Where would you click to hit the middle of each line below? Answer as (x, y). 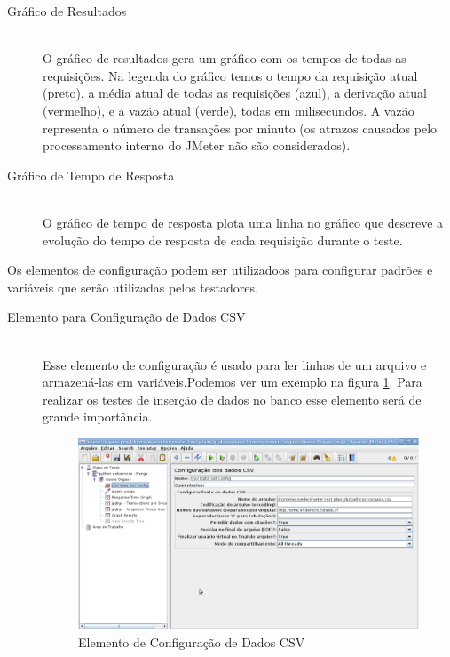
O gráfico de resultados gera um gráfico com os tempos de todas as (225, 58)
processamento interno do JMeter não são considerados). (197, 145)
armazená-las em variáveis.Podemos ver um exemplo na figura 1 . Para (233, 382)
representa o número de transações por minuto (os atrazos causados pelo (240, 128)
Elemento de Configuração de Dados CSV (192, 641)
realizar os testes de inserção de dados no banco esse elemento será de (232, 399)
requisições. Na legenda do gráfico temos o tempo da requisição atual (230, 75)
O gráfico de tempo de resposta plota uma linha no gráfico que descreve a (243, 222)
